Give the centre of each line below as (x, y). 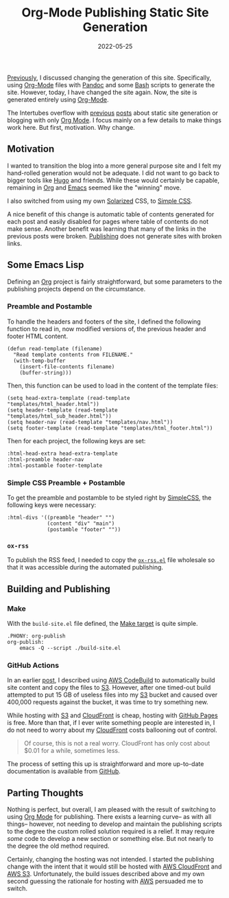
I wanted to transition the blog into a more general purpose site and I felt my (114, 166)
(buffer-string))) (46, 372)
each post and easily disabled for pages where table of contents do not (108, 221)
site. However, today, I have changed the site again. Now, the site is (102, 92)
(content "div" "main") (81, 524)
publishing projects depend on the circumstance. (76, 289)
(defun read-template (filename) (55, 348)
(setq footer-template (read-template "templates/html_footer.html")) (110, 428)
